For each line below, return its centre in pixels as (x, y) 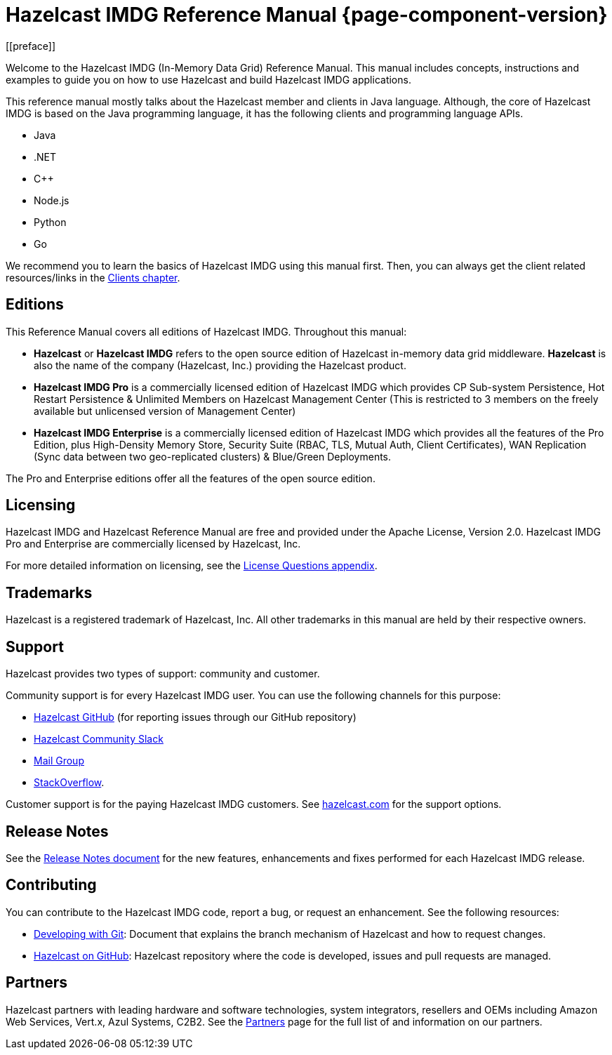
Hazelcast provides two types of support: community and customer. (163, 674)
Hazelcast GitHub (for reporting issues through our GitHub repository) (195, 717)
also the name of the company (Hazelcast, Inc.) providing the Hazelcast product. (220, 365)
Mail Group (59, 761)
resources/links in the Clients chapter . (93, 277)
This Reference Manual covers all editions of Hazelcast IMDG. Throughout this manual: (206, 331)
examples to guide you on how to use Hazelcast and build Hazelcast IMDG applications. (208, 79)
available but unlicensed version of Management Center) (165, 411)
